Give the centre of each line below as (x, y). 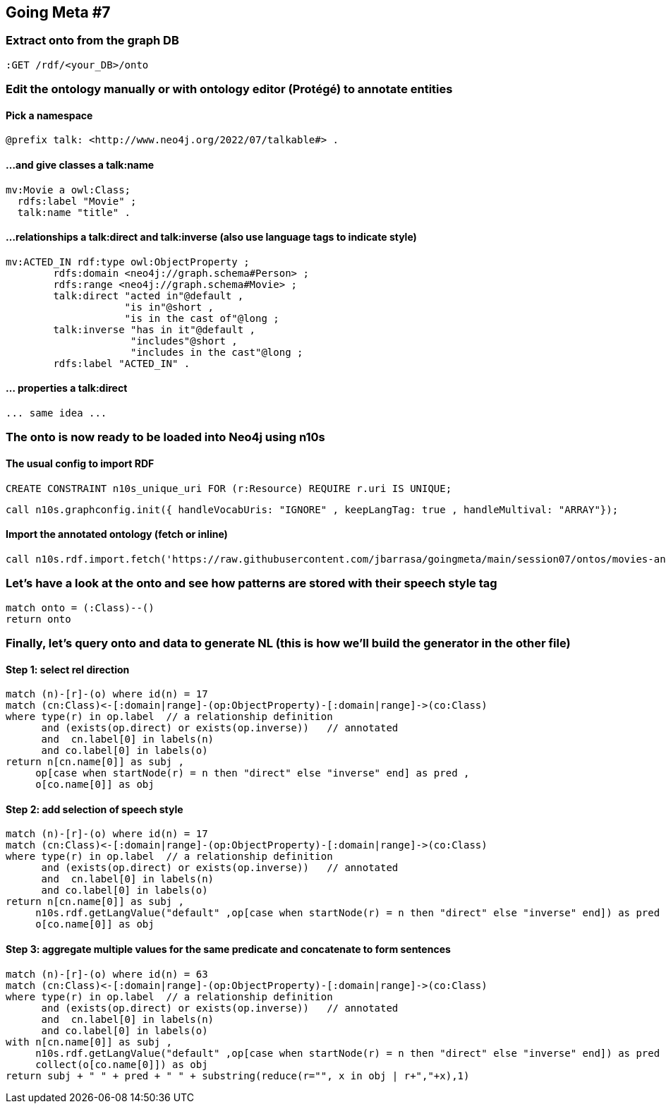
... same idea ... (56, 413)
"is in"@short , (169, 307)
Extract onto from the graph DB (92, 41)
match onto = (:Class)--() (80, 607)
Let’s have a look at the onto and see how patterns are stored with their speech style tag (252, 583)
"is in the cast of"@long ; (202, 318)
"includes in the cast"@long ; (217, 352)
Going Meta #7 (58, 12)
